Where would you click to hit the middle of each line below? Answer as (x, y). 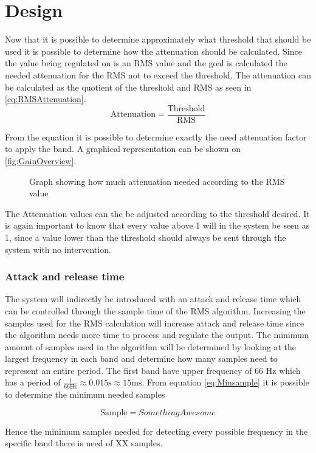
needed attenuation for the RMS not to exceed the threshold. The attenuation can (158, 74)
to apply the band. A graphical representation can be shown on (123, 149)
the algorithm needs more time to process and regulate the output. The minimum (157, 335)
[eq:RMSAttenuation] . (46, 99)
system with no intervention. (58, 249)
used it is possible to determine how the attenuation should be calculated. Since (153, 51)
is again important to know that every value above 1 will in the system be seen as (157, 225)
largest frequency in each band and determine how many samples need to (141, 358)
